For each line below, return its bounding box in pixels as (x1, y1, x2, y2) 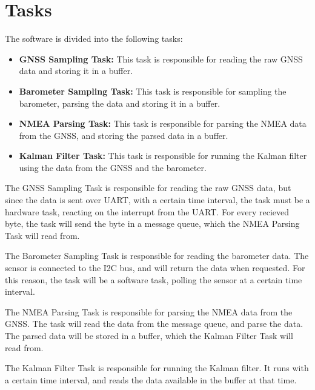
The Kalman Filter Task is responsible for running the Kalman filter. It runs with (5, 361, 309, 374)
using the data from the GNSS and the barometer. (19, 161, 207, 173)
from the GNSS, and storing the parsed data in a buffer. (19, 129, 228, 141)
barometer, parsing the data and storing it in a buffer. (19, 96, 220, 109)
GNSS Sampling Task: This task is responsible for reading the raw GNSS (19, 52, 303, 65)
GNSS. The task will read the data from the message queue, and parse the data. (5, 317, 303, 330)
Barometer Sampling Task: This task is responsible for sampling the (19, 84, 287, 97)
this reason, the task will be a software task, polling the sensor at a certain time (5, 273, 302, 286)
